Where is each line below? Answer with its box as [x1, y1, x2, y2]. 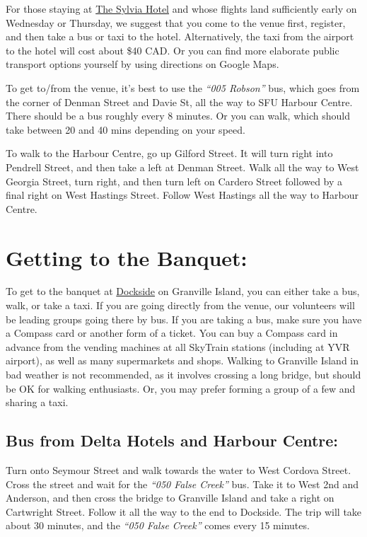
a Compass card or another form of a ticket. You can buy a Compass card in [6, 325, 338, 340]
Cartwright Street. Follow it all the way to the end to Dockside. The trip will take [6, 504, 362, 519]
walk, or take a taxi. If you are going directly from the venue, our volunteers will [6, 298, 355, 313]
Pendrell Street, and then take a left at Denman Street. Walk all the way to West [6, 159, 359, 174]
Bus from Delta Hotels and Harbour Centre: [6, 429, 339, 451]
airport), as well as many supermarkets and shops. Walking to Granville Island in [6, 353, 359, 368]
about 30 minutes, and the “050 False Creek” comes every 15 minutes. [6, 518, 310, 533]
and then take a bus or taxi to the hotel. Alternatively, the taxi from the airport [6, 29, 354, 44]
